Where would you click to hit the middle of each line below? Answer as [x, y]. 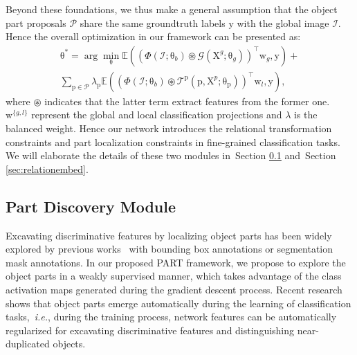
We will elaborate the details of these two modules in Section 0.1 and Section [171, 155]
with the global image [283, 22]
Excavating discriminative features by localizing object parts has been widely [169, 235]
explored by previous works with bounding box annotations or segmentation [170, 249]
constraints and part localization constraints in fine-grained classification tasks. [173, 142]
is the [305, 115]
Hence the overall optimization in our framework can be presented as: [153, 36]
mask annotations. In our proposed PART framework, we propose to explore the [176, 262]
